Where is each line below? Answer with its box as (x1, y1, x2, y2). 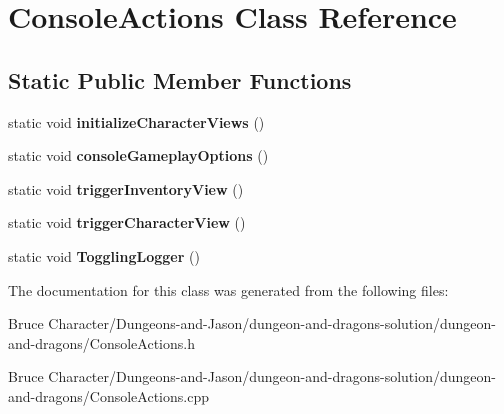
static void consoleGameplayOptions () (8, 145, 269, 166)
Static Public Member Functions (8, 64, 352, 95)
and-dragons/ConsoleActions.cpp (8, 385, 209, 406)
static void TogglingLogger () (8, 245, 200, 266)
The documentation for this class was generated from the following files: (8, 279, 449, 300)
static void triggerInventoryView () (8, 178, 244, 199)
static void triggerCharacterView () (8, 212, 246, 233)
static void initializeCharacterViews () (8, 111, 265, 132)
